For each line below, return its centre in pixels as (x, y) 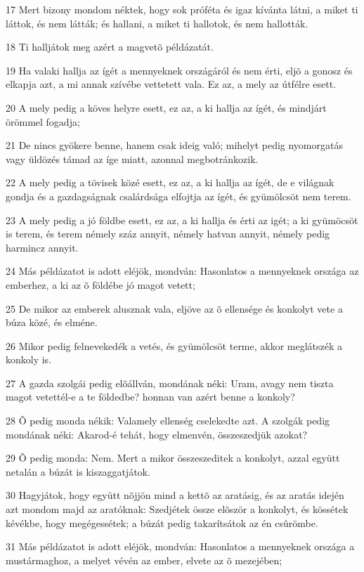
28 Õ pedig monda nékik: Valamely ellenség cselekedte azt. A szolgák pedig (168, 421)
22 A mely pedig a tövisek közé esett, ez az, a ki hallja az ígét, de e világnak (170, 182)
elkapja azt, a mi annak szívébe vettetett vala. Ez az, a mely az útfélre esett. (171, 84)
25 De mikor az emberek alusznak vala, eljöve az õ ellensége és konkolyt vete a (174, 308)
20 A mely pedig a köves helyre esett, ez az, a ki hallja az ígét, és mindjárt (166, 107)
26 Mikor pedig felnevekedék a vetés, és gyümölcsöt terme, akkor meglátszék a (174, 345)
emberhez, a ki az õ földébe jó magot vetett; (100, 284)
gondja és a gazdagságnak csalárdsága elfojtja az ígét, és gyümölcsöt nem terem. (178, 196)
